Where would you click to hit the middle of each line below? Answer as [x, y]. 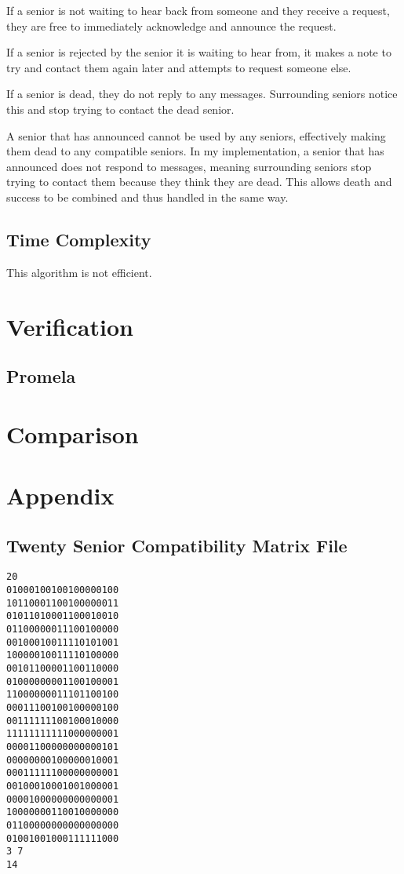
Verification [70, 326]
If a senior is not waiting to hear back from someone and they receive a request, [198, 10]
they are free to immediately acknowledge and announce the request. [171, 25]
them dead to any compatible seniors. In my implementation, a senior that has [195, 151]
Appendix [60, 495]
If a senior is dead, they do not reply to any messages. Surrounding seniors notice [202, 94]
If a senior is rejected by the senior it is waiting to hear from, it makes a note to [199, 52]
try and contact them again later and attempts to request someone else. [179, 67]
